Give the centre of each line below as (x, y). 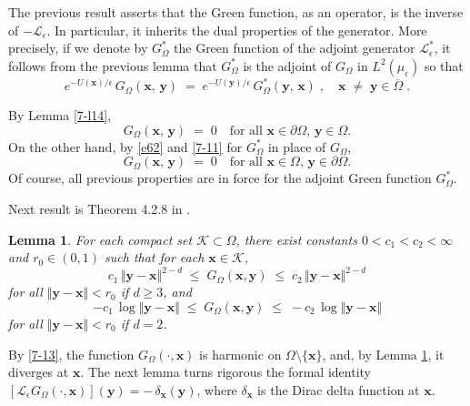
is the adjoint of (287, 65)
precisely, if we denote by (78, 48)
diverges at (39, 372)
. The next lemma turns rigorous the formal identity (225, 372)
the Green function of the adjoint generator (295, 48)
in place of (297, 146)
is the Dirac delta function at (339, 389)
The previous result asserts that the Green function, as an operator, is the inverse (236, 12)
